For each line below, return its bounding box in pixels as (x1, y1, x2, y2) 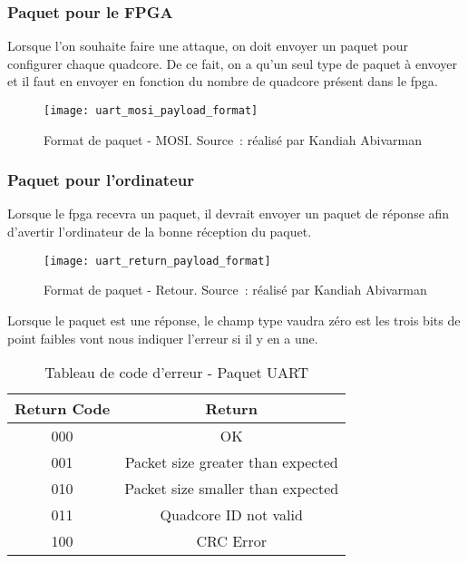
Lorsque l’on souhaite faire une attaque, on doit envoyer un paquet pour (7, 36, 408, 55)
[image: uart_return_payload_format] (44, 254, 271, 267)
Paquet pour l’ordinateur (7, 169, 194, 191)
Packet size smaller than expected (124, 478, 339, 500)
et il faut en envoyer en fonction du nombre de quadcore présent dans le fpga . (7, 72, 438, 91)
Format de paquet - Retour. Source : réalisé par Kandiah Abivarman (44, 280, 427, 299)
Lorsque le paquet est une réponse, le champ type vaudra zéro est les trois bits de (7, 310, 461, 329)
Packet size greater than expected (124, 451, 338, 473)
